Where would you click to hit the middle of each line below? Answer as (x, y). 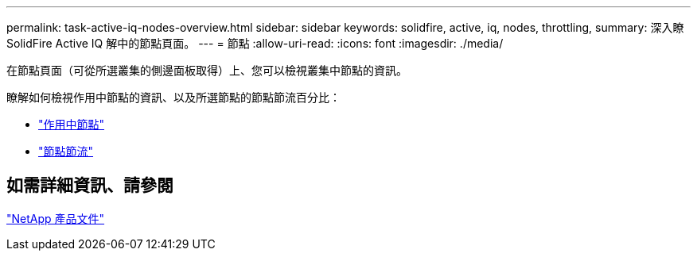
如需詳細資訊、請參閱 (90, 186)
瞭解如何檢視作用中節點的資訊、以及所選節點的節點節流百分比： (173, 97)
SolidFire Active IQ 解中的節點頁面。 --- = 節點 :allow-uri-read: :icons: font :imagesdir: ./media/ (255, 43)
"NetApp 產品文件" (56, 218)
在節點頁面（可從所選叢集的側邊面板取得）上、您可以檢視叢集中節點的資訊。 (207, 70)
